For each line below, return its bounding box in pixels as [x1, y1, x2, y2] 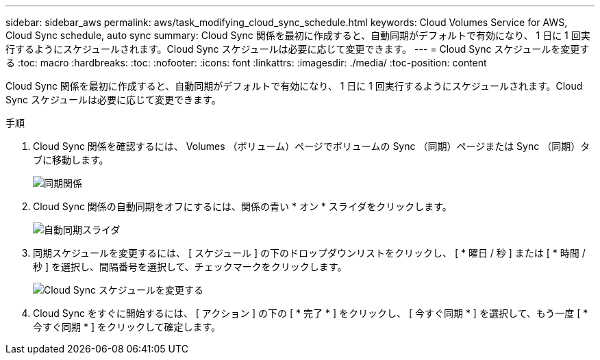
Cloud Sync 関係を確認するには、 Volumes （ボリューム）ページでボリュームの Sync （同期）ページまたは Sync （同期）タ [33, 140, 590, 152]
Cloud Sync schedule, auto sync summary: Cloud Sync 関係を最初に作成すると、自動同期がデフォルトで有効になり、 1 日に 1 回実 [5, 29, 590, 41]
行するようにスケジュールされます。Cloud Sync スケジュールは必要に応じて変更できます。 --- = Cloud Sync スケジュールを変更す [5, 43, 590, 55]
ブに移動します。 [33, 154, 109, 166]
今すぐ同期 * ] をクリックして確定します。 [33, 321, 221, 333]
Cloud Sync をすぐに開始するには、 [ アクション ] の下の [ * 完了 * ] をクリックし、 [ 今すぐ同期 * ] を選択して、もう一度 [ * [33, 307, 588, 319]
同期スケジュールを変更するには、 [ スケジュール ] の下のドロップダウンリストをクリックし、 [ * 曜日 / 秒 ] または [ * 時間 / [33, 247, 586, 259]
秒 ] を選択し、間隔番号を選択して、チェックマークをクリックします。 [33, 261, 347, 272]
